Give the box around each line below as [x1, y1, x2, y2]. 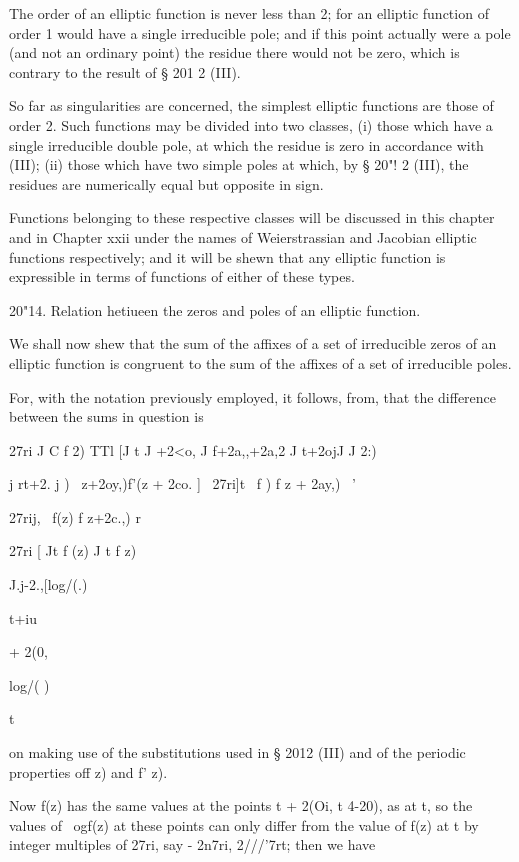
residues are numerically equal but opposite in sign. [9, 173, 324, 194]
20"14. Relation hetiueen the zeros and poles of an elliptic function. [9, 299, 421, 320]
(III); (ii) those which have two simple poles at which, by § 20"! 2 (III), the [9, 154, 469, 175]
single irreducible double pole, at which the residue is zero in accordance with [9, 134, 484, 155]
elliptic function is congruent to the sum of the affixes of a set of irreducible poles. [9, 352, 512, 373]
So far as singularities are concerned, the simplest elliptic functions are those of [9, 95, 494, 116]
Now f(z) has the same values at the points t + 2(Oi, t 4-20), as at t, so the [9, 795, 473, 816]
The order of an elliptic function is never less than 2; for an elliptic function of [9, 3, 489, 23]
